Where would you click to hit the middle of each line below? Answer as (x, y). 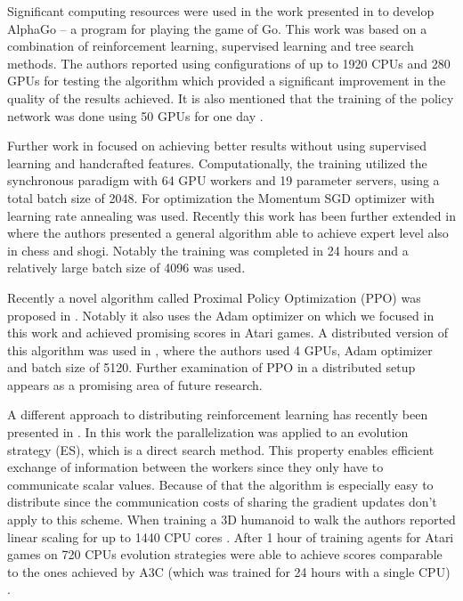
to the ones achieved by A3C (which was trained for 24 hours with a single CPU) (229, 571)
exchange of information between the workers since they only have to (195, 467)
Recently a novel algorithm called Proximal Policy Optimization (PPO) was (214, 297)
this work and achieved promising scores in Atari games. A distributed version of (228, 333)
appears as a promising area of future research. (135, 384)
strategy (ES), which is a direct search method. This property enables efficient (221, 449)
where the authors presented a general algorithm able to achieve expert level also (228, 233)
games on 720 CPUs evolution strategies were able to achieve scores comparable (225, 554)
